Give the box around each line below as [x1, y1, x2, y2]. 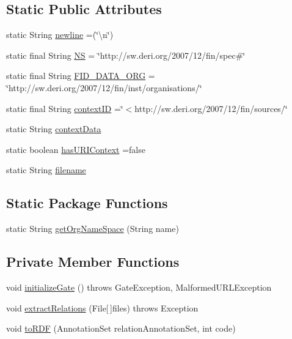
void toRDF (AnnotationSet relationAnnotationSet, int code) [6, 322, 236, 335]
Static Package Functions [6, 193, 168, 212]
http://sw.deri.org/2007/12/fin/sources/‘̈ [134, 102, 288, 114]
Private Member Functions [6, 252, 180, 271]
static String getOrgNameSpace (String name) [6, 222, 179, 235]
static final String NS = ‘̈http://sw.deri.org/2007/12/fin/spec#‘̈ [6, 48, 246, 61]
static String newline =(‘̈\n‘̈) [6, 28, 114, 41]
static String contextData [6, 122, 101, 135]
